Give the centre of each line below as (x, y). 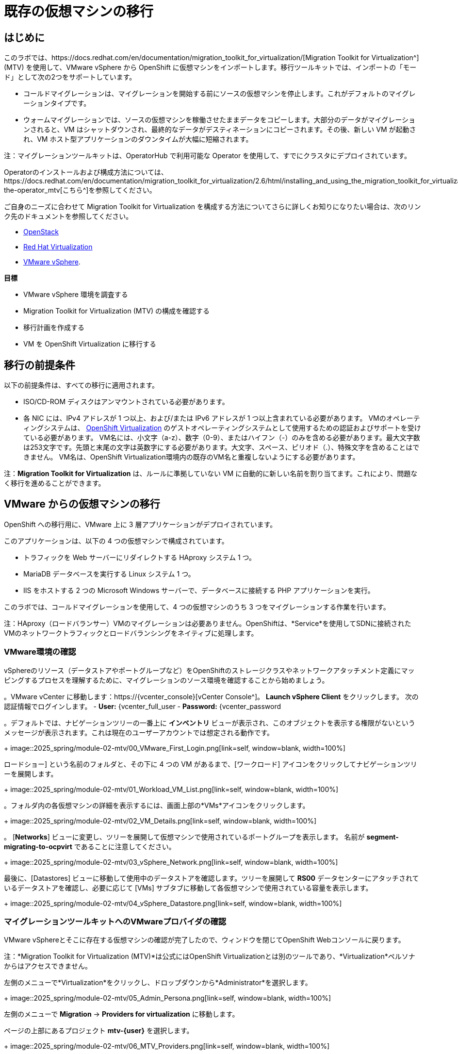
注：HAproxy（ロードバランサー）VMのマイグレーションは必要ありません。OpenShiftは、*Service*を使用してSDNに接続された (208, 623)
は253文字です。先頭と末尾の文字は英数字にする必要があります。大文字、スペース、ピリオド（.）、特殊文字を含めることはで (221, 447)
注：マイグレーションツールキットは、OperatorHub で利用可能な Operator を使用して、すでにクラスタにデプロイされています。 (208, 156)
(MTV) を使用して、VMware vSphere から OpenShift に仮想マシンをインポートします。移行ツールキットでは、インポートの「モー (210, 67)
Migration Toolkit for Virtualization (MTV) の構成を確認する (117, 311)
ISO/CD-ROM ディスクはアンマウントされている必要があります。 (126, 402)
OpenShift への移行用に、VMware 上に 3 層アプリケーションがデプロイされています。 (140, 524)
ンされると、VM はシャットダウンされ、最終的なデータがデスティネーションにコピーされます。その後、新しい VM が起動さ (220, 130)
